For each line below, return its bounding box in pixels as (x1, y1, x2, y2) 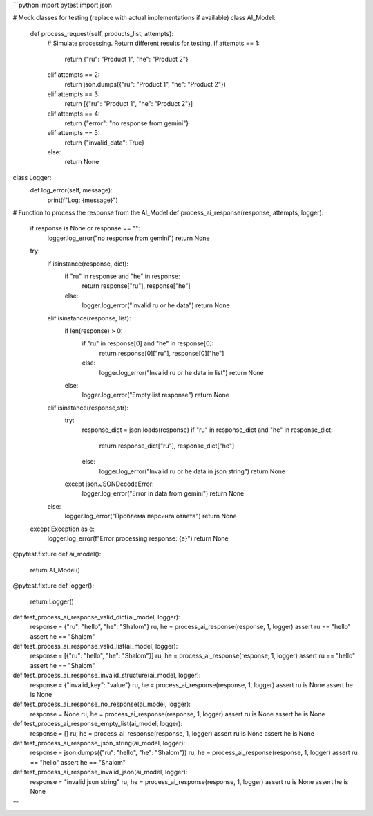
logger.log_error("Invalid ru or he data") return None (82, 301, 231, 309)
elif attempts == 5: (47, 129, 100, 137)
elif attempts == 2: (47, 70, 100, 79)
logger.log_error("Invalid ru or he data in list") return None (99, 368, 264, 377)
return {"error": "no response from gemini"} (64, 118, 189, 127)
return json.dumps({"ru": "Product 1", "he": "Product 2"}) (64, 80, 226, 89)
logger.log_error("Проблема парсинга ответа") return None (64, 512, 238, 520)
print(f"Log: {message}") (47, 196, 119, 204)
